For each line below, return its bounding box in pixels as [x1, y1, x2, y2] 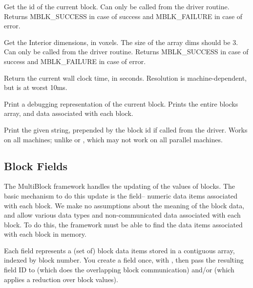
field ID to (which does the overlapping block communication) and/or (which [4, 265, 234, 275]
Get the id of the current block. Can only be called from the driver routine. [4, 1, 230, 11]
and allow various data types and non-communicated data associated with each [4, 210, 241, 220]
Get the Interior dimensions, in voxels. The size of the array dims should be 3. [4, 37, 238, 47]
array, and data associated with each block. [4, 108, 133, 118]
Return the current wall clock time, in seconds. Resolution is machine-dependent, [4, 72, 247, 83]
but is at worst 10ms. [4, 82, 67, 92]
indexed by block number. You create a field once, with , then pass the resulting [4, 255, 244, 265]
